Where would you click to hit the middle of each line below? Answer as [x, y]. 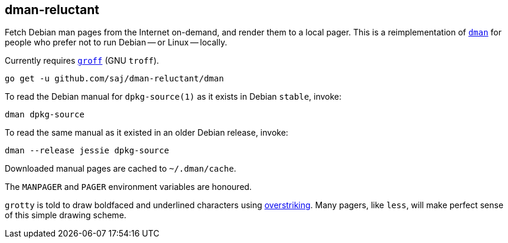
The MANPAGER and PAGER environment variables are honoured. [128, 187]
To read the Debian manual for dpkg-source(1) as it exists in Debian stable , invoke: [173, 97]
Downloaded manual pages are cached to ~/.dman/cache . [121, 169]
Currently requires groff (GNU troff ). [82, 61]
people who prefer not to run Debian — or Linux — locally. [116, 42]
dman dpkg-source [45, 115]
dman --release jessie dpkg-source [87, 151]
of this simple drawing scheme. [66, 215]
